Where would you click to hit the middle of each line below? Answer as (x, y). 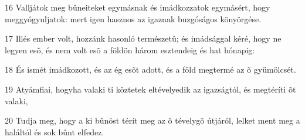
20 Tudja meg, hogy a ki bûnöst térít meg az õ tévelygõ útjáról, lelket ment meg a (152, 120)
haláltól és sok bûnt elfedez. (55, 132)
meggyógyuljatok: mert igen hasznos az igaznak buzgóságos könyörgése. (133, 18)
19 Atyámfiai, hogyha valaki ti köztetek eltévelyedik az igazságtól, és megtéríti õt (150, 89)
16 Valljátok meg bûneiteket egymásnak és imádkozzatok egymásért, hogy (138, 7)
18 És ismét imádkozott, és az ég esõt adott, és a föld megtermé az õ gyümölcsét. (150, 69)
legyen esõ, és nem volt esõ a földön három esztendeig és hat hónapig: (130, 49)
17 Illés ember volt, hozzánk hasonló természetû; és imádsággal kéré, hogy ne (143, 38)
